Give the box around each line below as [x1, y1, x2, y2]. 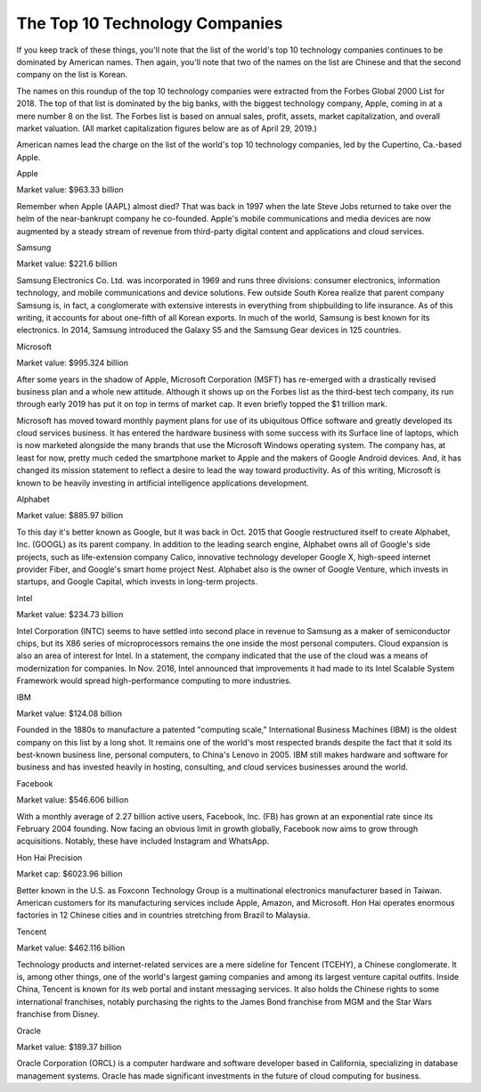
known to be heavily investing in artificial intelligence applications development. [16, 477, 309, 488]
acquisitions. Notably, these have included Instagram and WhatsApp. [16, 835, 270, 846]
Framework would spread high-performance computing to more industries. [16, 675, 292, 686]
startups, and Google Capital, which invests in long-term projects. [16, 576, 258, 587]
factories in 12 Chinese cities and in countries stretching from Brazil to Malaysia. [16, 909, 311, 921]
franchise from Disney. [16, 1009, 100, 1020]
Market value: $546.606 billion [16, 795, 129, 805]
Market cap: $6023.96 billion [16, 868, 123, 879]
